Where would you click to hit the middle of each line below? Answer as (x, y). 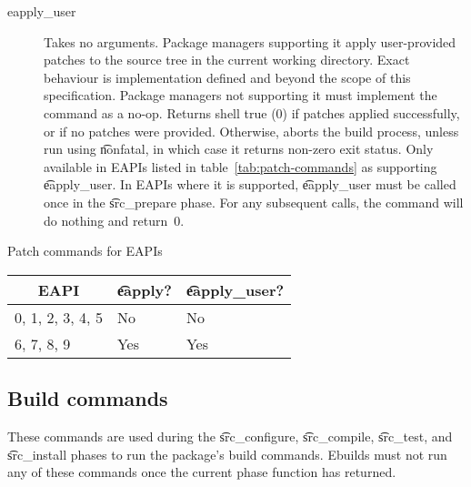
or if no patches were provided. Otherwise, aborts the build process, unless (251, 131)
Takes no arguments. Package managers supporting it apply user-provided (250, 41)
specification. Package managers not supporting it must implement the (241, 95)
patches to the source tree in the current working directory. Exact (227, 60)
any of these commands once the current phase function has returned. (202, 472)
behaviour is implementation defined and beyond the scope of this (227, 77)
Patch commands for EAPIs (85, 251)
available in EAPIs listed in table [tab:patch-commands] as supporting (241, 166)
